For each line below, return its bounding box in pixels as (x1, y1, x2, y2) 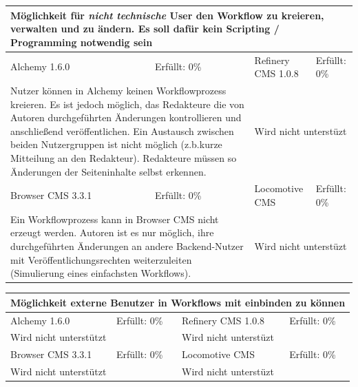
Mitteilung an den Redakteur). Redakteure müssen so (10, 150, 237, 165)
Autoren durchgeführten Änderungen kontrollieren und (10, 110, 242, 125)
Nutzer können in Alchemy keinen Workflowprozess (10, 83, 227, 97)
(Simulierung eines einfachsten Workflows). (10, 266, 191, 280)
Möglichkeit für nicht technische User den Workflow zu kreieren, (10, 8, 324, 22)
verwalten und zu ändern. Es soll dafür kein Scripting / (10, 21, 280, 36)
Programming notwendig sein (10, 34, 153, 49)
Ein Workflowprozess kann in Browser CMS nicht (10, 211, 219, 226)
